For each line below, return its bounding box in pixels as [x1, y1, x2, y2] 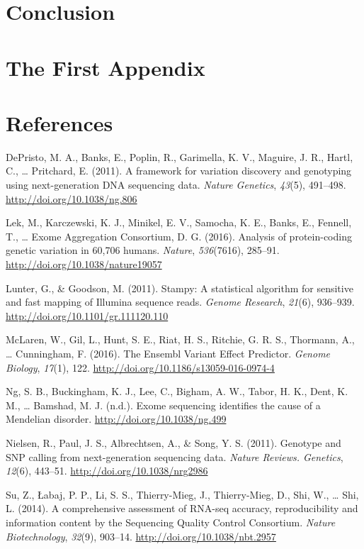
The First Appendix [6, 52, 205, 82]
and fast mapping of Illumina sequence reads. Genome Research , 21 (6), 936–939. [6, 294, 355, 309]
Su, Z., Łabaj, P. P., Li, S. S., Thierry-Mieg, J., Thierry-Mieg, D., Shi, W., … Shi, [6, 487, 359, 501]
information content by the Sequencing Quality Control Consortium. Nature [6, 514, 336, 529]
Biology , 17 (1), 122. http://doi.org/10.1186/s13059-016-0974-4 [6, 360, 275, 375]
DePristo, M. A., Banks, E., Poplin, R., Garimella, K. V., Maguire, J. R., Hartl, [6, 149, 353, 164]
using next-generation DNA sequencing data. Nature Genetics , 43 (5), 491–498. [6, 177, 346, 192]
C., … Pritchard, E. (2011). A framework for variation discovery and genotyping [6, 163, 352, 178]
